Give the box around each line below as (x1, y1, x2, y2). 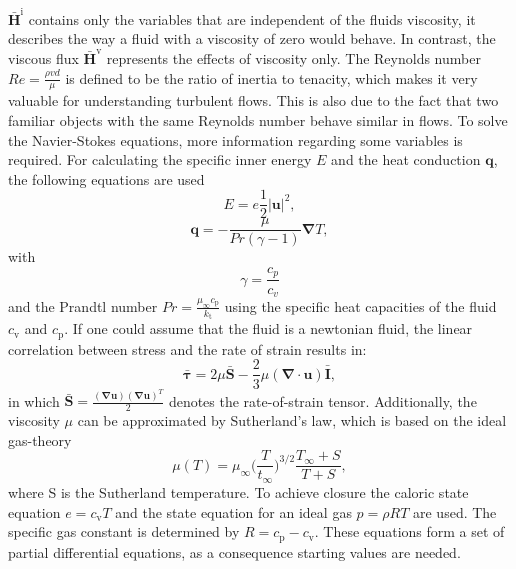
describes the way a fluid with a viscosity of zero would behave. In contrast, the (8, 28, 496, 49)
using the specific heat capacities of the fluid (224, 295, 497, 316)
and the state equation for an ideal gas (115, 501, 352, 522)
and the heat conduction (331, 149, 481, 170)
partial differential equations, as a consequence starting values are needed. (8, 541, 461, 562)
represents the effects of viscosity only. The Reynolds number (106, 47, 481, 68)
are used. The (413, 501, 497, 522)
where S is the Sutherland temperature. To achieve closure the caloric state (8, 481, 469, 502)
